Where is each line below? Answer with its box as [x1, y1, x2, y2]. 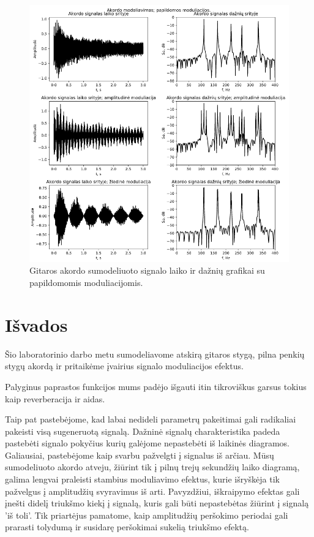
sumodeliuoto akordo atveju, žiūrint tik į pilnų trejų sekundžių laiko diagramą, [5, 460, 300, 473]
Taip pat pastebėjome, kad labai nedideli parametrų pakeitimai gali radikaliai [5, 413, 296, 426]
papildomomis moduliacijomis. [29, 276, 143, 288]
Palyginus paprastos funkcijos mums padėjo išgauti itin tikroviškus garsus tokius [5, 380, 307, 392]
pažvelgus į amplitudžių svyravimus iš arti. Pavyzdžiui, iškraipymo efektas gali [5, 484, 300, 497]
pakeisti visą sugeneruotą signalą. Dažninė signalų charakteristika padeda [5, 424, 280, 437]
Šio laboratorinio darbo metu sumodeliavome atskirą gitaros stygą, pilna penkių [5, 347, 305, 360]
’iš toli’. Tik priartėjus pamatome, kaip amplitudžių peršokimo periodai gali [5, 508, 288, 521]
